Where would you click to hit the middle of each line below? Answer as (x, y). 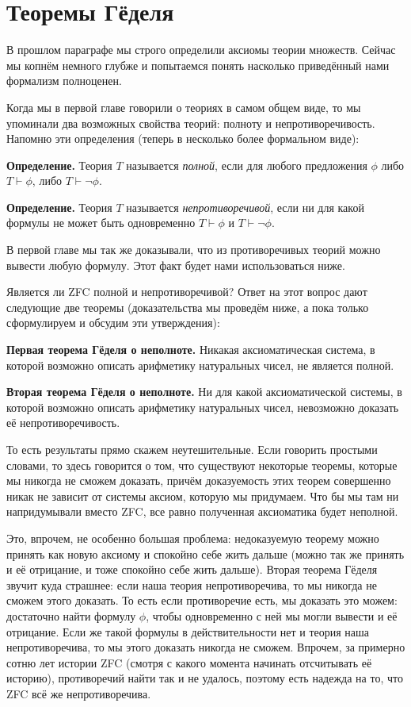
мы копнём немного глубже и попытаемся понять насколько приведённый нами (198, 65)
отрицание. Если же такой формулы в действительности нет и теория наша (188, 631)
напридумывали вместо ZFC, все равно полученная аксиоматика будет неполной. (202, 511)
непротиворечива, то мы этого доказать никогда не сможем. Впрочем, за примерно (206, 647)
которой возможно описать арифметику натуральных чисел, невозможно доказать (203, 407)
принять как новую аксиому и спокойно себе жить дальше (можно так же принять (205, 553)
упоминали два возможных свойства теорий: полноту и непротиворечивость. (191, 123)
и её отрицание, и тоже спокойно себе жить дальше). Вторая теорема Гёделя (192, 569)
